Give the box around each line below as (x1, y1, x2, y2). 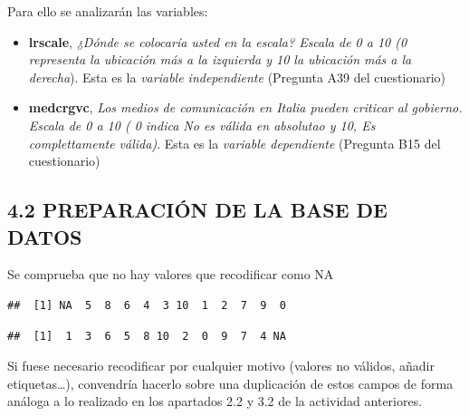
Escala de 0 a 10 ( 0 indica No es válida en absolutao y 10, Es (28, 115, 376, 134)
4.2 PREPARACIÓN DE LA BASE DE (7, 196, 388, 224)
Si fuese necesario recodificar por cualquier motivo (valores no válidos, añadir (7, 356, 435, 375)
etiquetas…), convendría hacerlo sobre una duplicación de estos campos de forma (7, 373, 454, 392)
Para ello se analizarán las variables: (7, 2, 208, 20)
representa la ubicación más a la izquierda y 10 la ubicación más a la (28, 50, 412, 69)
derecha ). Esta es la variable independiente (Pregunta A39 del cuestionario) (28, 67, 445, 86)
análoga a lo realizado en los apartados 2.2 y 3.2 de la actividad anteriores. (7, 392, 423, 411)
